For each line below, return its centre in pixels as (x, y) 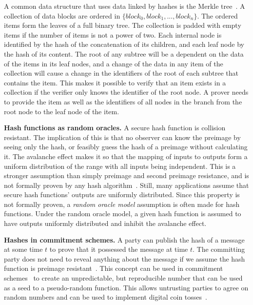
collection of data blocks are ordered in (62, 15)
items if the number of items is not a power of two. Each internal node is (113, 34)
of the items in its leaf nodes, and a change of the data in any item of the (114, 63)
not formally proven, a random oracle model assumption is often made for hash (122, 204)
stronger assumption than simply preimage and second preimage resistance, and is (126, 175)
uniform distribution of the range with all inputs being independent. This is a (120, 166)
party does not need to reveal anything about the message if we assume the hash (125, 258)
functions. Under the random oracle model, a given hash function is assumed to (123, 213)
